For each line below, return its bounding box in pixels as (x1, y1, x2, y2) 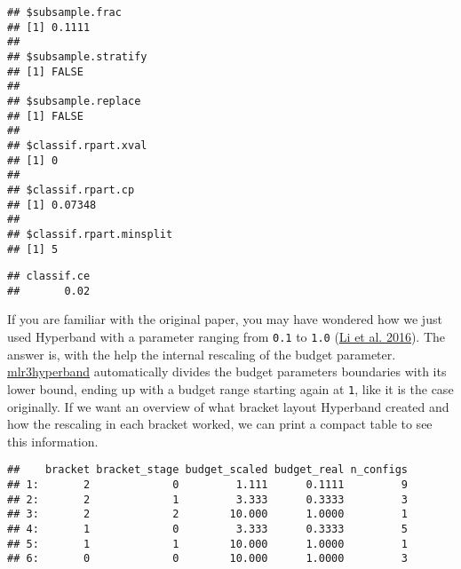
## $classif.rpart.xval (7, 138, 147, 152)
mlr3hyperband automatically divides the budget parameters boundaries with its (7, 362, 447, 381)
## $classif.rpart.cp (7, 183, 135, 196)
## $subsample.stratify (7, 50, 147, 63)
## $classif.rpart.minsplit (7, 227, 173, 241)
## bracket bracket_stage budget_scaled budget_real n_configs (7, 463, 409, 477)
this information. (7, 431, 99, 450)
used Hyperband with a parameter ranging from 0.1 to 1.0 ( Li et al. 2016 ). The (7, 328, 446, 346)
